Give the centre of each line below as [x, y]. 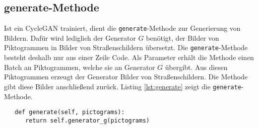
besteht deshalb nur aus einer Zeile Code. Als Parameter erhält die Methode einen [129, 57]
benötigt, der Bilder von [183, 37]
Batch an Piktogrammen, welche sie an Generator [80, 67]
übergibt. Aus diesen [196, 67]
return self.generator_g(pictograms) [87, 120]
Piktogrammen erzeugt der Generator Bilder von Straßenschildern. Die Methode [126, 77]
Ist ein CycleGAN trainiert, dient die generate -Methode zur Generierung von [122, 28]
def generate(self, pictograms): [70, 112]
